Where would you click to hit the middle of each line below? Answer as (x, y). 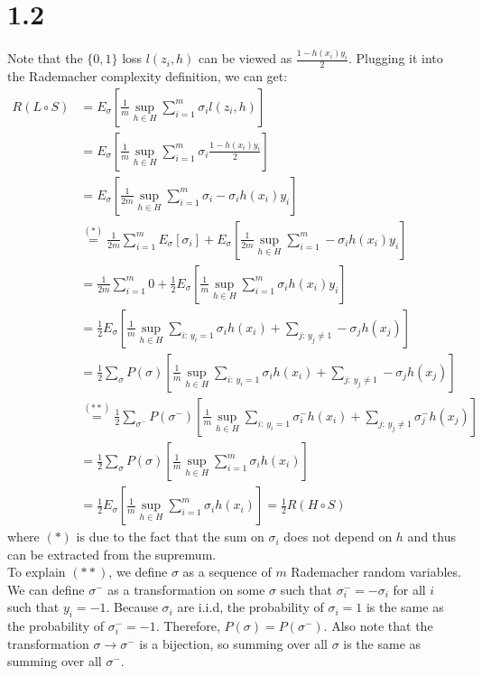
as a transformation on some (186, 589)
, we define (138, 572)
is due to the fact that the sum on (170, 537)
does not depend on (338, 537)
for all (409, 589)
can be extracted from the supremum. (112, 554)
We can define (46, 589)
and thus (431, 537)
